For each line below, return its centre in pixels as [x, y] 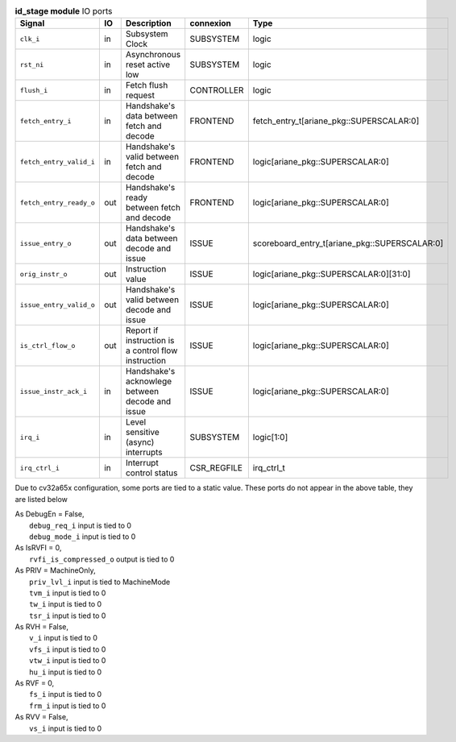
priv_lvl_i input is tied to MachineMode [100, 582]
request [140, 95]
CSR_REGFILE [216, 468]
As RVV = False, [41, 717]
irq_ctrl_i [40, 468]
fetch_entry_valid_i [58, 162]
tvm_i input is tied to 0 [68, 593]
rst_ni [32, 64]
